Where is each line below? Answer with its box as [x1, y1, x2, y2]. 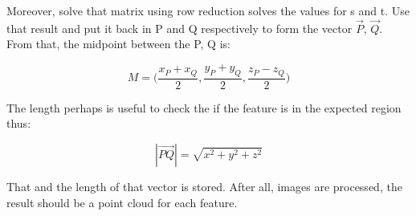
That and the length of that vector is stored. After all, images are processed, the [6, 178, 402, 195]
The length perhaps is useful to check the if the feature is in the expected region [6, 99, 402, 116]
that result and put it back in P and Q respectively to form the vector [6, 19, 353, 36]
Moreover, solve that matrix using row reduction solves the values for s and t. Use [6, 2, 410, 18]
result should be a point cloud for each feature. [6, 194, 238, 210]
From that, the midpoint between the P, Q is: [6, 35, 230, 52]
